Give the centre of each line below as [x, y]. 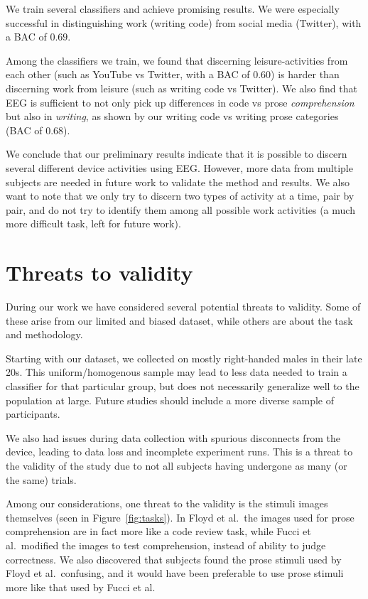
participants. [33, 414]
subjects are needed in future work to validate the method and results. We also [178, 182]
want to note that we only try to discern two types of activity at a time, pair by [180, 196]
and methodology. [44, 334]
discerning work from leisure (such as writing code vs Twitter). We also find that [182, 88]
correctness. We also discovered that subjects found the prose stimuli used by [174, 559]
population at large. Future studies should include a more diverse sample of [170, 400]
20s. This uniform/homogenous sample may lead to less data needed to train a [177, 372]
